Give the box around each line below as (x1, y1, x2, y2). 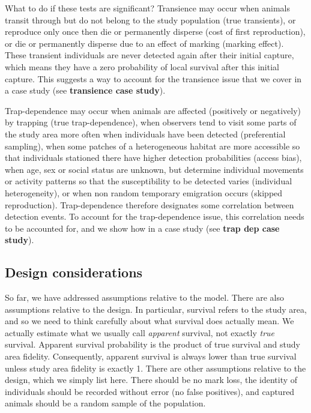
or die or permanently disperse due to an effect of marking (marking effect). (5, 37, 284, 49)
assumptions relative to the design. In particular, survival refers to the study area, (5, 303, 307, 315)
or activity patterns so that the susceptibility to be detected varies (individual (5, 175, 292, 187)
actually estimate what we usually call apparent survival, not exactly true (5, 326, 275, 339)
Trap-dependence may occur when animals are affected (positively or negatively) (5, 104, 301, 116)
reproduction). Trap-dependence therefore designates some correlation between (5, 198, 294, 211)
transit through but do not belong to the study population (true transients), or (5, 13, 296, 26)
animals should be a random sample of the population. (5, 397, 206, 409)
